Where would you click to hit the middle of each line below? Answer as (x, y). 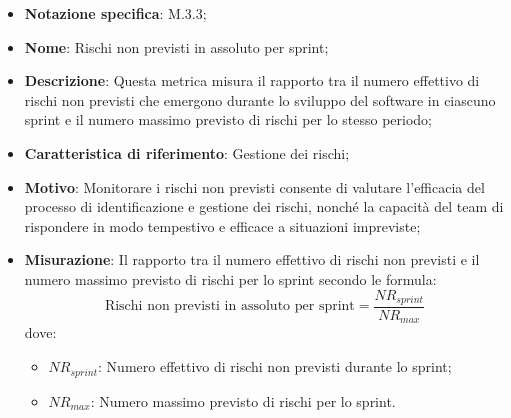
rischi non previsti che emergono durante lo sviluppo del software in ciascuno (260, 99)
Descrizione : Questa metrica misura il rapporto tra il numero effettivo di (252, 80)
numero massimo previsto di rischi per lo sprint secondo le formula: (230, 278)
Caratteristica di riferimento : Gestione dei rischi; (187, 152)
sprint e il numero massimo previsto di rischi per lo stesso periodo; (228, 119)
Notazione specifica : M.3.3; (115, 13)
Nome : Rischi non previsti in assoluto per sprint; (176, 46)
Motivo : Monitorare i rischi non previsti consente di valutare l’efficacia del (254, 186)
